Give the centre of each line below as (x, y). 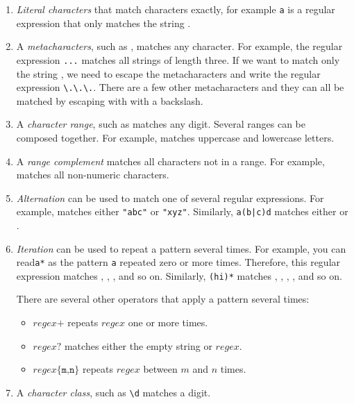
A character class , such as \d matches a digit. (113, 392)
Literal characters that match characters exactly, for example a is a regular (176, 9)
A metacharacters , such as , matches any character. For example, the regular (179, 46)
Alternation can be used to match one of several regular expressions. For (170, 197)
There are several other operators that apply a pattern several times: (163, 299)
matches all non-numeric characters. (93, 175)
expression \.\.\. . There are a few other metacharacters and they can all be (180, 87)
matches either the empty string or (138, 345)
